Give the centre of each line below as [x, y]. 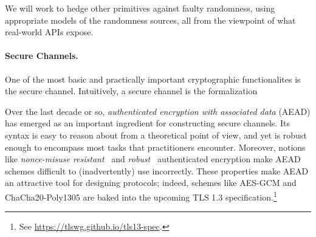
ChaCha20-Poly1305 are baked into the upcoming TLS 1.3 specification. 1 [141, 196]
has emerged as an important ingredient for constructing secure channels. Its [147, 123]
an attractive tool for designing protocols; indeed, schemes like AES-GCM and [151, 183]
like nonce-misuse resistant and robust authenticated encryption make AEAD [153, 159]
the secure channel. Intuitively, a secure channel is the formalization [131, 91]
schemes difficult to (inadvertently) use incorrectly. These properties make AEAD [157, 170]
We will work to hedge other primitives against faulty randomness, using [140, 8]
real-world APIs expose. [49, 32]
